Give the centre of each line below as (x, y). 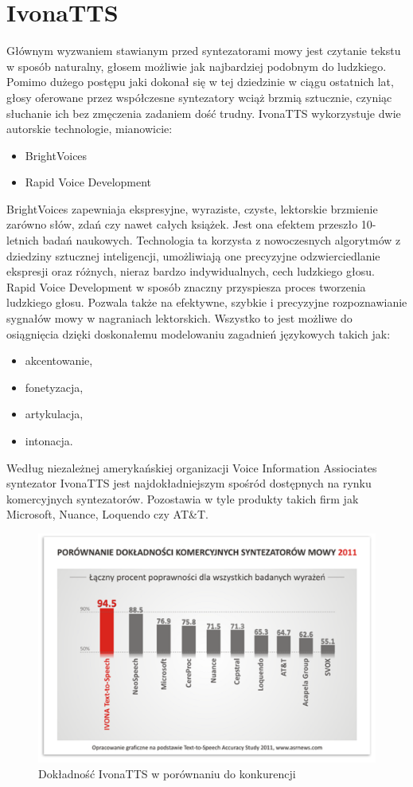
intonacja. (49, 440)
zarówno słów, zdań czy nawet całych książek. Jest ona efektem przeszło (182, 224)
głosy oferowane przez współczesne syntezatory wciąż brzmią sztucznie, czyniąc (199, 97)
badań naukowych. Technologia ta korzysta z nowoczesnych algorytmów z (222, 240)
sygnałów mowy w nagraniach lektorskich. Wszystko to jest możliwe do (179, 318)
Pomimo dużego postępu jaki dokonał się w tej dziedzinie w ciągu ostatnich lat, (200, 82)
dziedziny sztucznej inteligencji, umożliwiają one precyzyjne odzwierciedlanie (193, 255)
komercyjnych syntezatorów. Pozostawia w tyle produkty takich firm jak (183, 498)
